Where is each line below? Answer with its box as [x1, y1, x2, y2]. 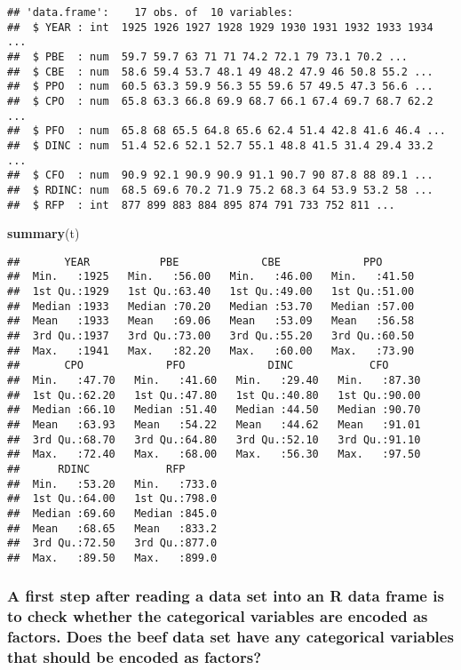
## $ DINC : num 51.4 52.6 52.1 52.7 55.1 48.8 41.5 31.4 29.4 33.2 [7, 139, 433, 152]
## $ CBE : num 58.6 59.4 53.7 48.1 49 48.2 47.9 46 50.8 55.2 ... [7, 65, 433, 78]
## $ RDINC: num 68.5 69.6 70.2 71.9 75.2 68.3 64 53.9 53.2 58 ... [7, 183, 433, 196]
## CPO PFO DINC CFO [7, 359, 389, 372]
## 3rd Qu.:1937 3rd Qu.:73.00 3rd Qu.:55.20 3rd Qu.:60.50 [7, 330, 415, 343]
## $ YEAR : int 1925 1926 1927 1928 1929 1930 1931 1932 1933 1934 [7, 20, 433, 34]
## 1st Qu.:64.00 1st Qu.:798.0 [7, 492, 218, 506]
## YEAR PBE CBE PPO [7, 255, 383, 268]
